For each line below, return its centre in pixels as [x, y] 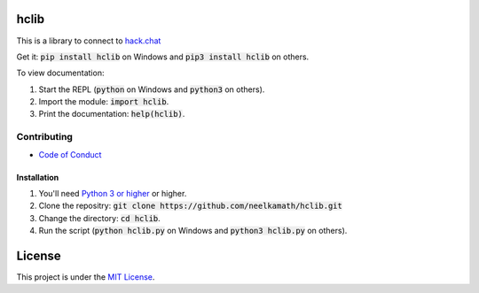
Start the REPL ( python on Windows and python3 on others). [152, 89]
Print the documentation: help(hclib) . [112, 114]
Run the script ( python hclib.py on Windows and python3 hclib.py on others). [193, 231]
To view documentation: [60, 73]
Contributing [44, 137]
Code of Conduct [70, 154]
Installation [38, 177]
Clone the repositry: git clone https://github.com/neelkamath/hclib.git [191, 206]
